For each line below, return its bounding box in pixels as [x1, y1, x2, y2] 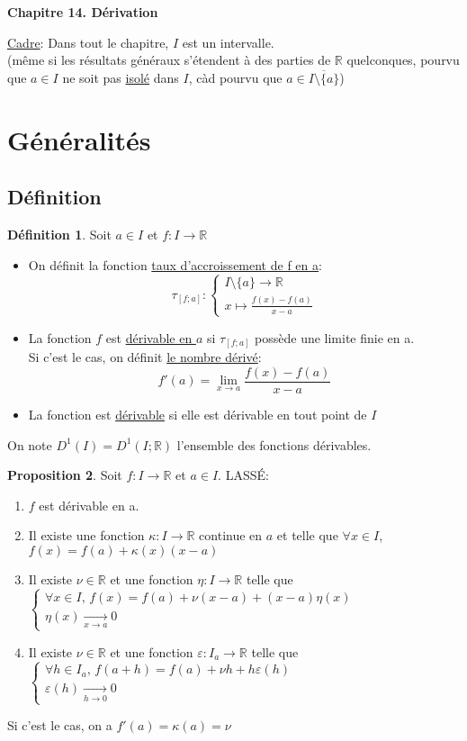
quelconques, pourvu [346, 50, 460, 69]
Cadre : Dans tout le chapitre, [7, 32, 169, 51]
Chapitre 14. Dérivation [7, 3, 158, 21]
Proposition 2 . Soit [7, 465, 122, 484]
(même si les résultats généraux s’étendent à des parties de [7, 50, 331, 69]
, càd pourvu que [188, 68, 283, 86]
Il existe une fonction [28, 526, 145, 545]
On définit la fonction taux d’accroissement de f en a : [28, 255, 322, 274]
